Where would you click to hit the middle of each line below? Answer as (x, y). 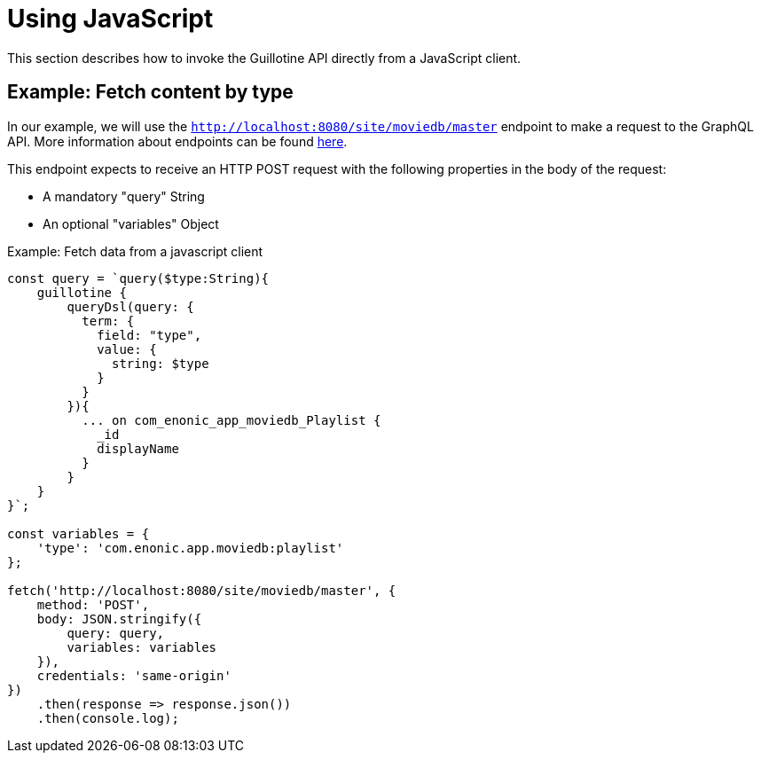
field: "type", (149, 335)
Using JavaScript (110, 19)
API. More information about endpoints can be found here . (177, 141)
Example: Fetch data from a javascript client (135, 251)
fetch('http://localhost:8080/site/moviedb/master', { (202, 590)
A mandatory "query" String (124, 196)
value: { (127, 349)
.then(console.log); (108, 718)
